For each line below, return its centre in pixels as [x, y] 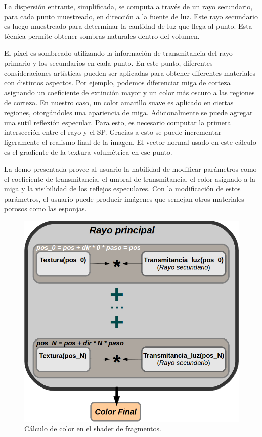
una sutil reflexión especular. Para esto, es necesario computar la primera [118, 122]
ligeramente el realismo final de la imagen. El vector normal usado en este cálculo [130, 142]
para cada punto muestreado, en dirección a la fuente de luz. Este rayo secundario [131, 16]
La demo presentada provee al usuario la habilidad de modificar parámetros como [130, 168]
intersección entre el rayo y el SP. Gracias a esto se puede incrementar [113, 132]
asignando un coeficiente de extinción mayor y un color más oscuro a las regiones [129, 92]
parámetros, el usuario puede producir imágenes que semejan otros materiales [124, 198]
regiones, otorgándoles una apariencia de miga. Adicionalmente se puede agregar [128, 112]
